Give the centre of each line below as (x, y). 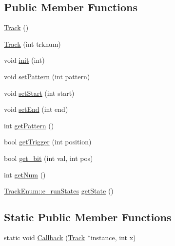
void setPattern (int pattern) (47, 76)
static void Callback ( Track (45, 237)
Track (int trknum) (32, 44)
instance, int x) (113, 237)
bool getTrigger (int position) (48, 142)
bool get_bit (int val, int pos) (49, 158)
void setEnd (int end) (36, 109)
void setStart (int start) (39, 93)
